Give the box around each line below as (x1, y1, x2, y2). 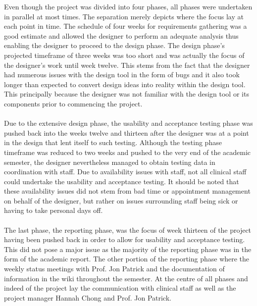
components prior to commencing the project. (4, 98, 143, 108)
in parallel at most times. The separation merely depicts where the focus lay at (4, 11, 244, 21)
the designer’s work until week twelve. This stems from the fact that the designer (4, 59, 250, 70)
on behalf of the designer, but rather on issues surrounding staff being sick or (4, 195, 238, 205)
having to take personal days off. (4, 205, 103, 215)
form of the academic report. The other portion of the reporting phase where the (4, 254, 250, 264)
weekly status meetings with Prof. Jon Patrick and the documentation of (4, 263, 225, 274)
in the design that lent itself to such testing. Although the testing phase (4, 137, 222, 148)
